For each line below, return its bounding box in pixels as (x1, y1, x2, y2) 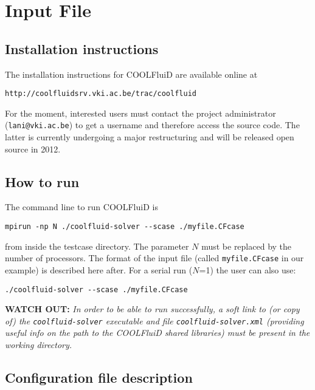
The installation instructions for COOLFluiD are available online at (5, 67, 258, 80)
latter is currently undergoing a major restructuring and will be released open (5, 131, 294, 143)
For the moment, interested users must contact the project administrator (5, 106, 276, 119)
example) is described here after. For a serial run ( (5, 263, 193, 276)
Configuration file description (5, 368, 193, 387)
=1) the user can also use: (199, 263, 296, 276)
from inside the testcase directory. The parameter (5, 239, 189, 252)
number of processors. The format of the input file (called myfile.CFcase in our (5, 251, 304, 264)
